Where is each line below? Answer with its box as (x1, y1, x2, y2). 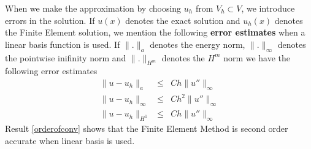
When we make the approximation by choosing (5, 2, 182, 14)
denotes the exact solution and (125, 13, 240, 26)
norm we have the (223, 51, 291, 64)
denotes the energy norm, (150, 37, 245, 50)
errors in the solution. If (5, 13, 95, 26)
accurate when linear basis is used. (5, 134, 135, 147)
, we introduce (241, 2, 295, 14)
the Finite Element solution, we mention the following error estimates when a (5, 26, 305, 39)
